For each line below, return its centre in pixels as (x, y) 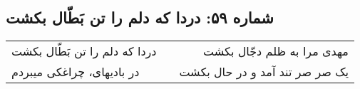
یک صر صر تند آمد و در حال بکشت (264, 72)
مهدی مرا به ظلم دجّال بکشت (276, 51)
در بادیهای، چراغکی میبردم (76, 72)
